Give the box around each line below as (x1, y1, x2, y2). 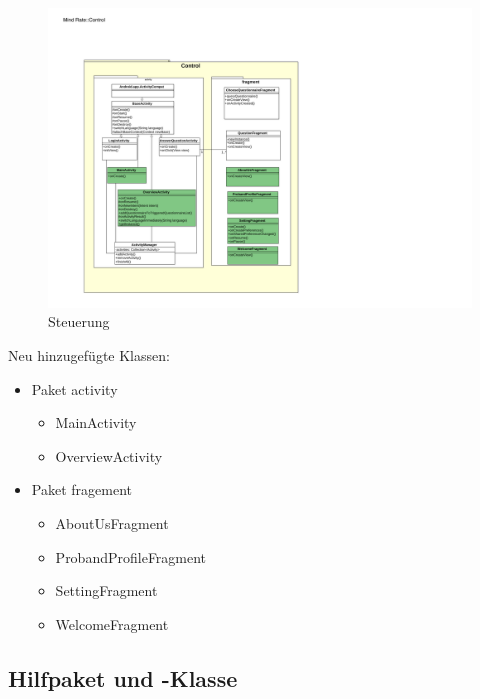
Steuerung (48, 311, 110, 332)
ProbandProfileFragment (55, 546, 207, 567)
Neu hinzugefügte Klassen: (8, 344, 170, 365)
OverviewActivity (55, 445, 163, 466)
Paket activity (31, 378, 118, 399)
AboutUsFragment (55, 512, 169, 533)
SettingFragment (55, 580, 158, 601)
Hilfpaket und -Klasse (8, 662, 238, 693)
